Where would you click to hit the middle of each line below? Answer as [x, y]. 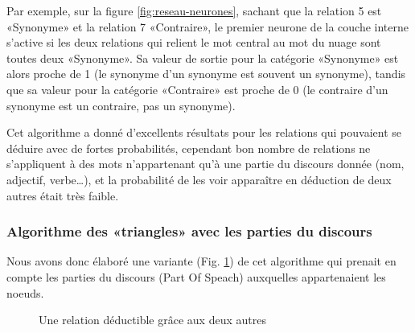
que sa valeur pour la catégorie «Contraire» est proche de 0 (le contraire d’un [197, 89]
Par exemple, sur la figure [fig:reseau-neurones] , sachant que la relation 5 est [194, 10]
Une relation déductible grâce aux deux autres [152, 320]
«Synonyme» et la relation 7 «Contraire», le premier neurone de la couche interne [208, 26]
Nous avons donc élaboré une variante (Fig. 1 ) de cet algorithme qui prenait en [201, 261]
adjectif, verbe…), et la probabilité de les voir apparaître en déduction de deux [199, 179]
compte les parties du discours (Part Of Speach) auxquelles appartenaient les [196, 276]
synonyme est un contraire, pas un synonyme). [121, 105]
